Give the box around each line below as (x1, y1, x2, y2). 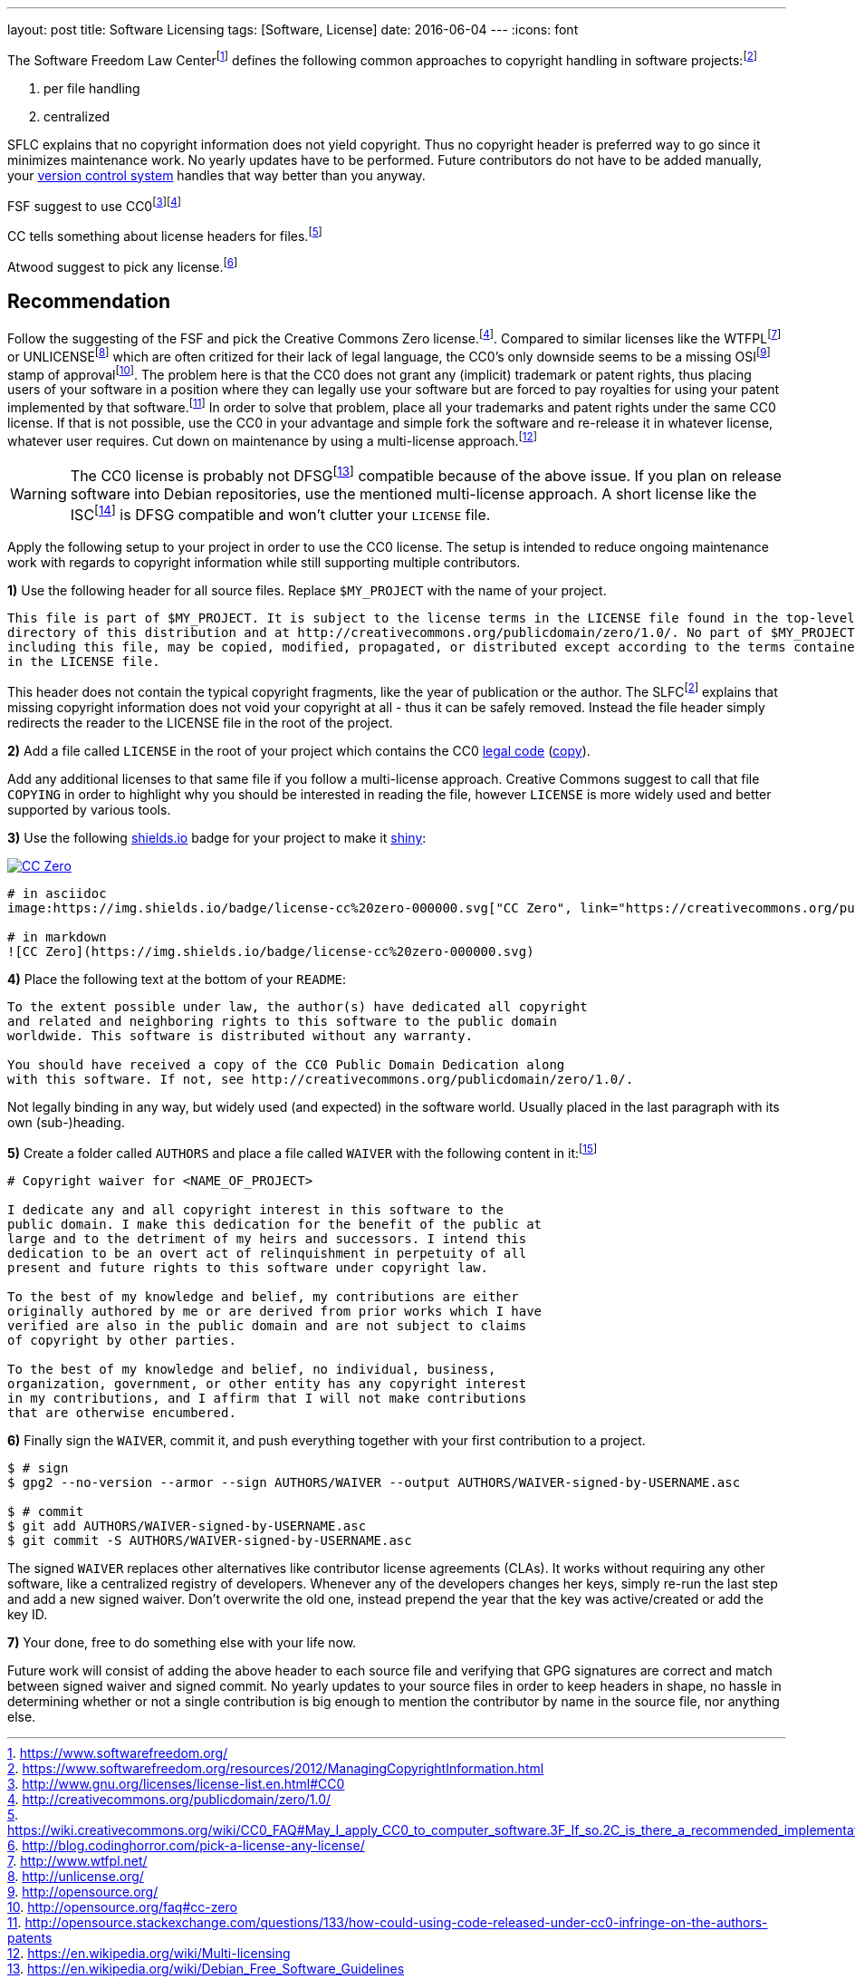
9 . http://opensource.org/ (7, 1883, 159, 1899)
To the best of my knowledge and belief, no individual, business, (7, 1361, 496, 1376)
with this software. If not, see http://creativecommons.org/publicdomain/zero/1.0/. (7, 1072, 634, 1087)
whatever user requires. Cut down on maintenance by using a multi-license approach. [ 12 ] (7, 430, 537, 449)
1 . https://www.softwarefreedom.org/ (7, 1744, 228, 1761)
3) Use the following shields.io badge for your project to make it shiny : (7, 830, 427, 846)
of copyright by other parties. (7, 1332, 236, 1347)
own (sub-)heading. (7, 1115, 125, 1131)
